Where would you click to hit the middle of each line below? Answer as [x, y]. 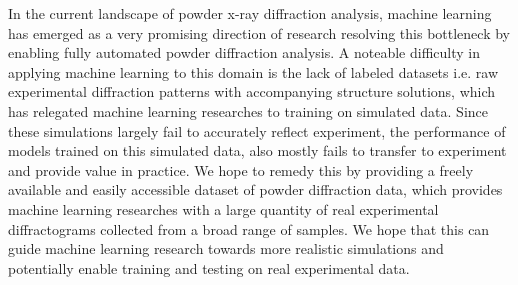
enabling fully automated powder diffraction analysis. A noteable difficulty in [244, 52]
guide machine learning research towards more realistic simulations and [226, 248]
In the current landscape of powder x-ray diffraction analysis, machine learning [250, 13]
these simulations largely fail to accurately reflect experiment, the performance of [257, 130]
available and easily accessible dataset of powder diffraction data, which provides [255, 189]
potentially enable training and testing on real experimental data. [209, 267]
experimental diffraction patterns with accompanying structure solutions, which [252, 91]
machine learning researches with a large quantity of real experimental [223, 208]
